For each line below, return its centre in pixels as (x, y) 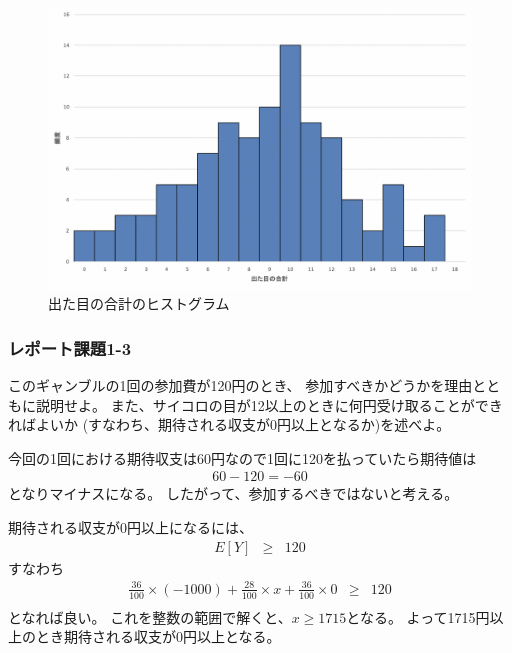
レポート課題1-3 (70, 347)
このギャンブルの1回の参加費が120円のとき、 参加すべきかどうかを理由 (240, 384)
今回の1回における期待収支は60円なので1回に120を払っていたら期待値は (242, 457)
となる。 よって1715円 (418, 616)
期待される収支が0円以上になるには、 (130, 526)
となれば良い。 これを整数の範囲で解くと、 (150, 616)
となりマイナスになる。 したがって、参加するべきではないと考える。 (233, 493)
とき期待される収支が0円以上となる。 (158, 636)
